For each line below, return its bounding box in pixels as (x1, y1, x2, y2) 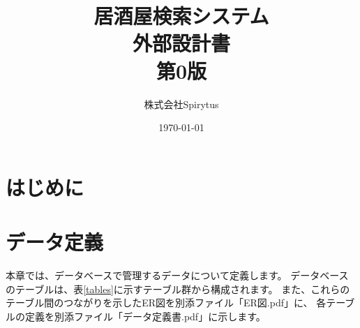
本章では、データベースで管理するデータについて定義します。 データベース (6, 268, 349, 282)
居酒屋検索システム (93, 1, 269, 30)
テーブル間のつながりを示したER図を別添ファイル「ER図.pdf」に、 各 (6, 295, 327, 310)
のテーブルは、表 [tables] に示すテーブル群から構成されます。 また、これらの (6, 281, 350, 296)
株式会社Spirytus (144, 96, 219, 111)
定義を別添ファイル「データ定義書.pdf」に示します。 (24, 308, 266, 323)
